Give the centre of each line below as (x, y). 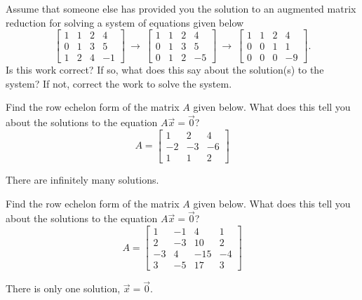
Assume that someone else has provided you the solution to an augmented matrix (181, 8)
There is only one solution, (63, 288)
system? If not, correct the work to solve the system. (119, 83)
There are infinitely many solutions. (82, 179)
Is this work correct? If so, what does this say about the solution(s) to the (165, 70)
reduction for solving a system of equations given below (125, 22)
